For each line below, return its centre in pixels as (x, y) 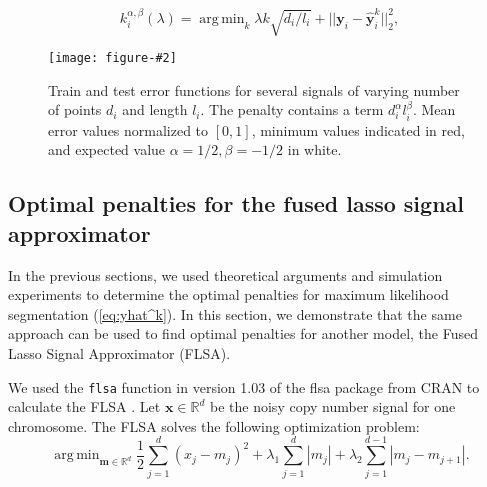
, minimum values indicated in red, (358, 129)
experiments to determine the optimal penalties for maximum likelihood (228, 294)
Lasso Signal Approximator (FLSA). (119, 353)
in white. (314, 149)
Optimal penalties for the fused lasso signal (236, 203)
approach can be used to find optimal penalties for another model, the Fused (243, 333)
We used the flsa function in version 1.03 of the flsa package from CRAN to (244, 386)
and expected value (107, 149)
